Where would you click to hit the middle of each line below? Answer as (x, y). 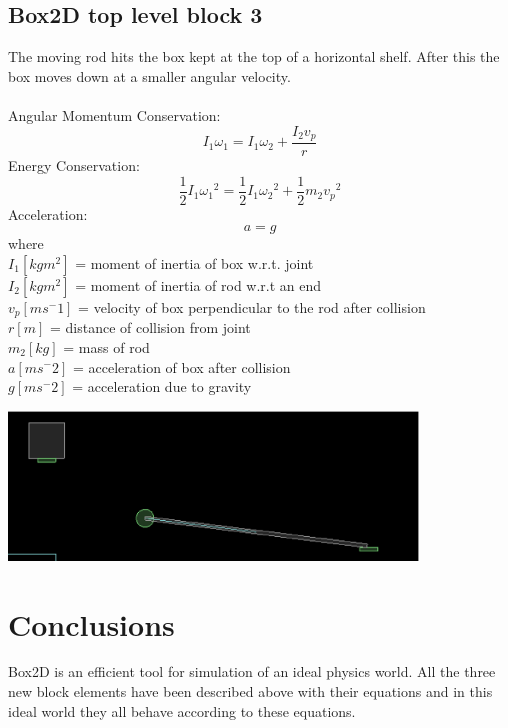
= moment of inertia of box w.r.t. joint (194, 262)
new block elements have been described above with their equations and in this (250, 691)
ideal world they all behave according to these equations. (182, 710)
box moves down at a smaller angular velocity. (149, 75)
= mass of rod (106, 346)
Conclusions (91, 623)
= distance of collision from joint (150, 327)
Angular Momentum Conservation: (114, 114)
